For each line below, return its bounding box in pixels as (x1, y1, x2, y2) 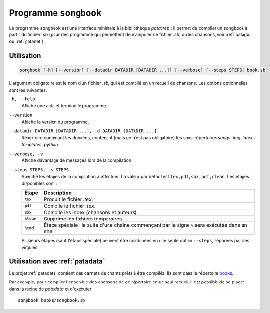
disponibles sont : (21, 180, 57, 187)
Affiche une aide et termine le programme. (21, 103, 108, 109)
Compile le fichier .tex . (43, 202, 96, 209)
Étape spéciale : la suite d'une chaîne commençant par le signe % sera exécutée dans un (43, 221, 247, 228)
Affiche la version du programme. (21, 119, 89, 125)
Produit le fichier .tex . (43, 196, 93, 203)
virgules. (21, 244, 39, 250)
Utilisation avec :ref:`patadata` (9, 257, 105, 265)
